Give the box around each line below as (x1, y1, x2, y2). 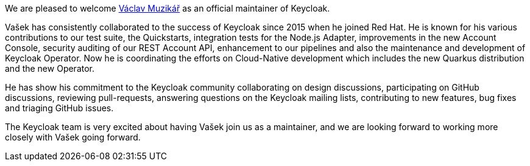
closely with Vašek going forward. (5, 132, 141, 142)
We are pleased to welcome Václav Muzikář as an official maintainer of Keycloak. (5, 3, 330, 13)
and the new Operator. (5, 63, 95, 74)
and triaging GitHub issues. (5, 103, 114, 113)
